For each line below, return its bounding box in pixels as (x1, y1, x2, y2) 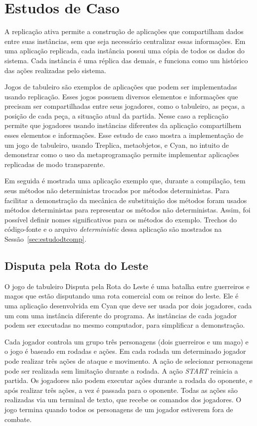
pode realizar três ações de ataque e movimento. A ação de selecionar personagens (4, 355, 253, 366)
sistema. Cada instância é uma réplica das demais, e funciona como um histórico (4, 55, 248, 65)
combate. (4, 414, 32, 424)
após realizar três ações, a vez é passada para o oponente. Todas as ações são (4, 384, 238, 395)
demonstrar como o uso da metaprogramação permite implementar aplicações (4, 149, 239, 160)
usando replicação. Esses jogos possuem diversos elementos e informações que (4, 91, 238, 101)
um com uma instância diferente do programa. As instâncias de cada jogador (4, 310, 237, 320)
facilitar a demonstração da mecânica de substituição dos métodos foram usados (4, 195, 247, 205)
